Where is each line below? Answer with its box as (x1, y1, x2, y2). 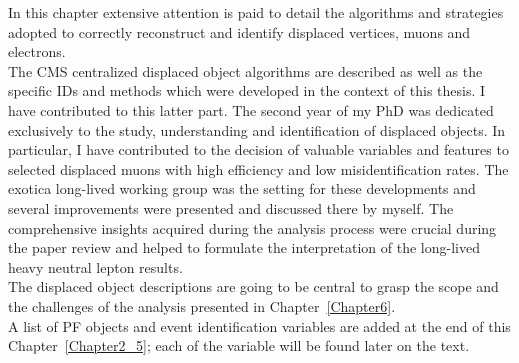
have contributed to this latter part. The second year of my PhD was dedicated (8, 99, 494, 120)
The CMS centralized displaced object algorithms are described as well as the (8, 60, 483, 81)
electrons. (8, 41, 66, 62)
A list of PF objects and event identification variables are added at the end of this (8, 315, 511, 336)
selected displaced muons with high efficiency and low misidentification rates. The (8, 158, 509, 179)
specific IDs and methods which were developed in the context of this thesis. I (8, 80, 486, 101)
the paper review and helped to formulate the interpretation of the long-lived (8, 237, 480, 258)
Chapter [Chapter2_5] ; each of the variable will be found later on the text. (8, 335, 470, 356)
